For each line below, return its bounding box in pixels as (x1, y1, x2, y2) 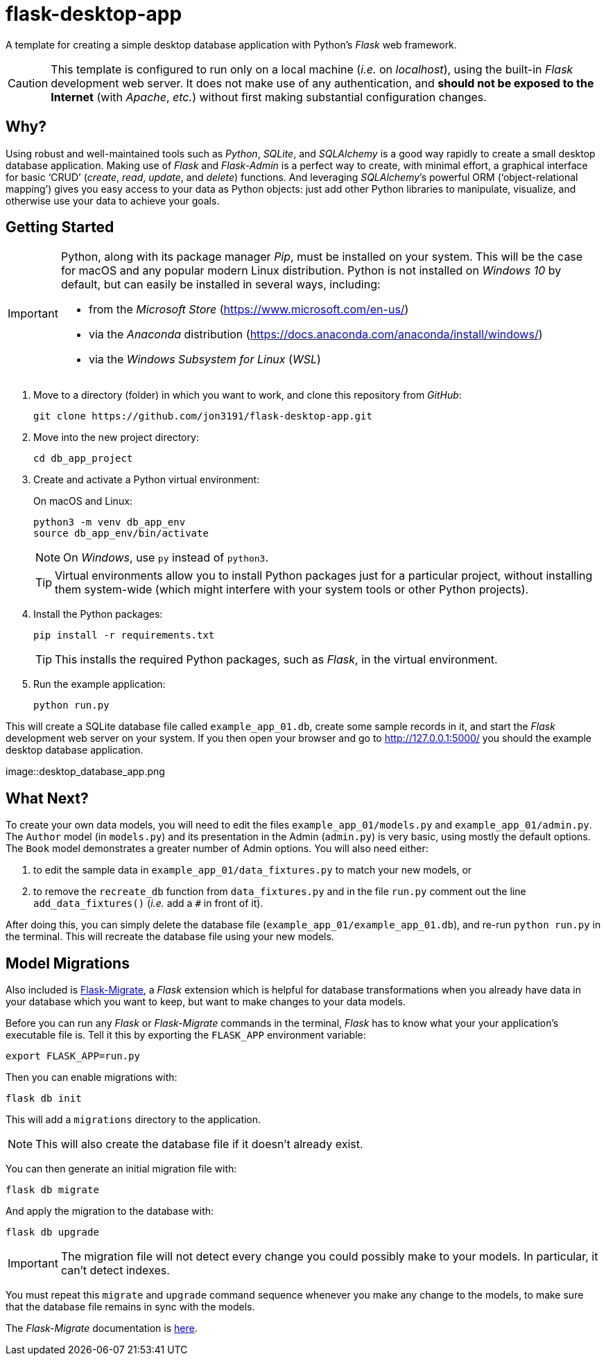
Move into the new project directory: (33, 431, 199, 444)
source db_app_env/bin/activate (33, 528, 209, 539)
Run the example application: (33, 678, 166, 691)
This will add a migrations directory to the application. (6, 1113, 261, 1126)
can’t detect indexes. (60, 1263, 170, 1278)
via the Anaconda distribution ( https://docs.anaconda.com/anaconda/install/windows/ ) (88, 327, 543, 342)
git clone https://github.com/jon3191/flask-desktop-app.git (33, 410, 372, 422)
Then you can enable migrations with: (6, 1071, 178, 1084)
